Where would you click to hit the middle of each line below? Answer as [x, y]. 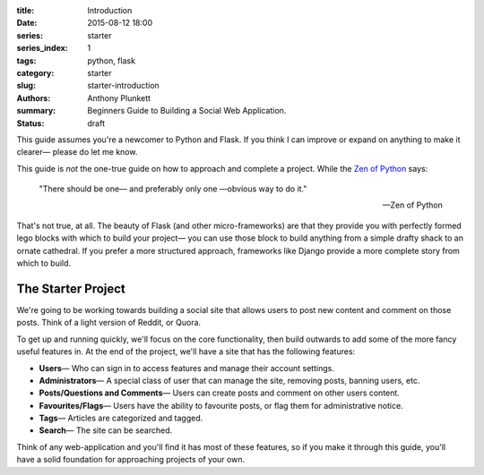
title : [26, 10]
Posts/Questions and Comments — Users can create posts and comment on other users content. [220, 393]
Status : [30, 123]
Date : [27, 23]
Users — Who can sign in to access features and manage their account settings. [187, 368]
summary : [36, 111]
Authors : [34, 98]
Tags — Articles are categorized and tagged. [121, 418]
